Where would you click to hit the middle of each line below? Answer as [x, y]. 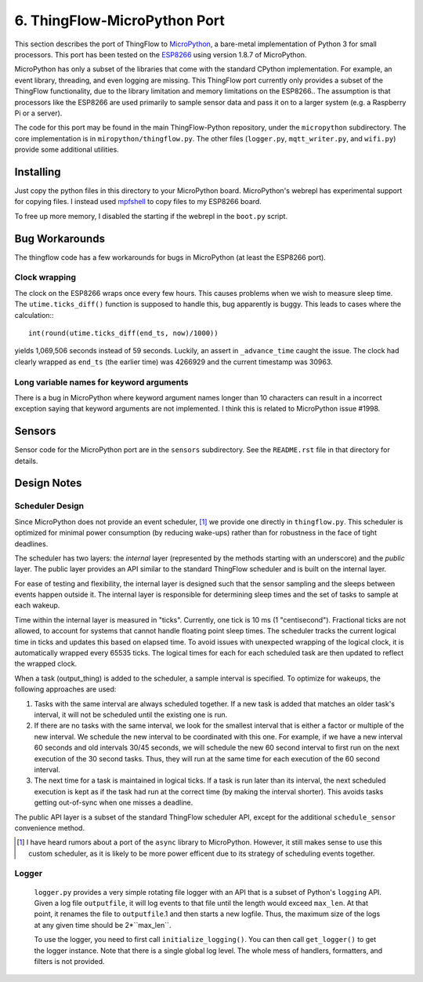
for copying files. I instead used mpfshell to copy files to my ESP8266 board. [138, 202]
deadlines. [31, 544]
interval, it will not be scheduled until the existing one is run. [131, 714]
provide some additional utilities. [67, 150]
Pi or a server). [38, 113]
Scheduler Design [49, 506]
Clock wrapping [45, 277]
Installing [38, 172]
